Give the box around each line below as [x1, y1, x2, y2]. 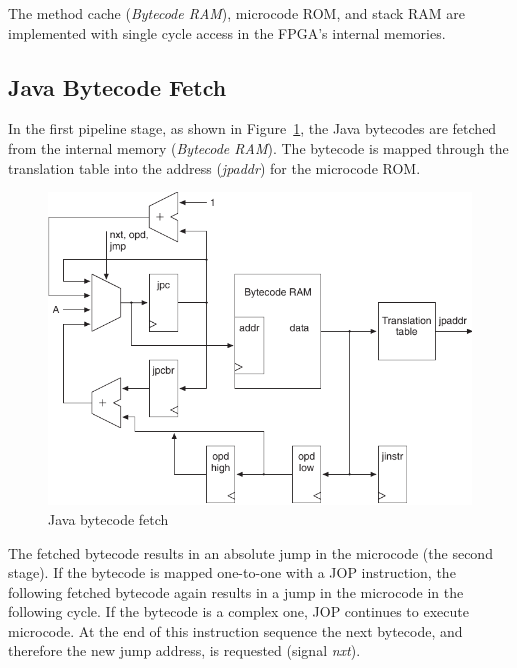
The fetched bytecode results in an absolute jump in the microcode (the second [8, 542, 493, 563]
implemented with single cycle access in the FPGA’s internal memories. [8, 22, 446, 43]
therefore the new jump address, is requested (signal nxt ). [8, 640, 361, 661]
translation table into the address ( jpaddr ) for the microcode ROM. [8, 157, 421, 178]
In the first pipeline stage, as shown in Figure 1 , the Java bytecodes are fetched [8, 118, 497, 139]
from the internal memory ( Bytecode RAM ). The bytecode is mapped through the [8, 137, 509, 158]
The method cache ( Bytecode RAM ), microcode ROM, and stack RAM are [8, 3, 466, 23]
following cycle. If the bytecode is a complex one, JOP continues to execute [8, 601, 469, 622]
